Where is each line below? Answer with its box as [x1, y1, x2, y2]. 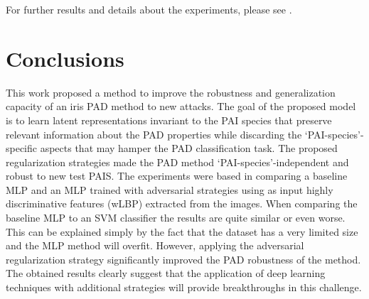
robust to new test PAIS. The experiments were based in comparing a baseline [6, 168, 348, 183]
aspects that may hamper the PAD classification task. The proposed [40, 141, 338, 156]
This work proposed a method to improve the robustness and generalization [6, 85, 336, 99]
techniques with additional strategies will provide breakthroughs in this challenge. [6, 280, 362, 295]
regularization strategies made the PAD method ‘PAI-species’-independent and [6, 154, 349, 169]
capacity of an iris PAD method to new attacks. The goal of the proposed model [6, 99, 356, 114]
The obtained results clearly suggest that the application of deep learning [6, 266, 326, 281]
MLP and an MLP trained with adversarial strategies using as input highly [6, 182, 333, 197]
